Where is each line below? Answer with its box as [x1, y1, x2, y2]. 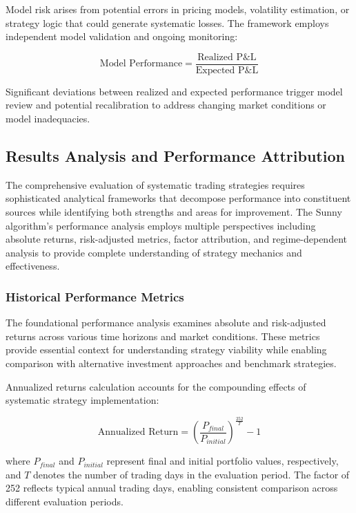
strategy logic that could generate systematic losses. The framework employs [6, 15, 329, 30]
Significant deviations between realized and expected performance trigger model [6, 84, 343, 98]
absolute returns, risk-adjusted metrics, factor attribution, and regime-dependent [6, 232, 347, 246]
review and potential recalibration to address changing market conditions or [6, 97, 326, 112]
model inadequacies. [6, 111, 90, 126]
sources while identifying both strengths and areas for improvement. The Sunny [6, 205, 342, 219]
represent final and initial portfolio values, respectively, [106, 454, 339, 468]
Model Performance [99, 59, 183, 69]
